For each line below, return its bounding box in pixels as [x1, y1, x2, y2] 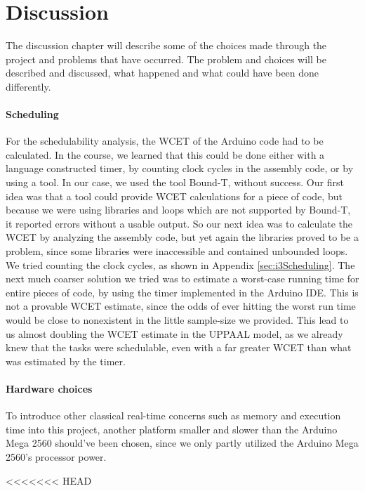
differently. [6, 79, 51, 93]
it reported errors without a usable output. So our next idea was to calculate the [6, 216, 352, 230]
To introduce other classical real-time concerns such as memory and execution [6, 408, 341, 423]
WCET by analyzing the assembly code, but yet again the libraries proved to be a [6, 230, 359, 244]
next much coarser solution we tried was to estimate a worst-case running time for [6, 271, 359, 286]
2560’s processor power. [6, 449, 107, 464]
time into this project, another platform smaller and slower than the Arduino [6, 421, 338, 436]
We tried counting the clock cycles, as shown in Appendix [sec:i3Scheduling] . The [6, 257, 355, 272]
